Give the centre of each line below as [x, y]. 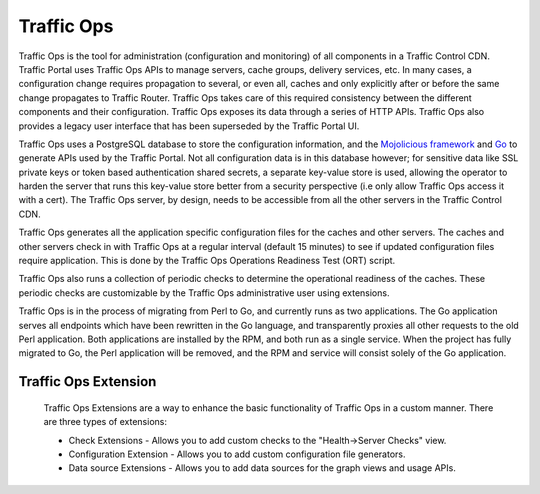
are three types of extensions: [105, 422]
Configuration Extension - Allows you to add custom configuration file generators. [237, 454]
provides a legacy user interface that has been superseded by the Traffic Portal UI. [189, 126]
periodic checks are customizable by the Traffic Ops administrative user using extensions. [204, 292]
